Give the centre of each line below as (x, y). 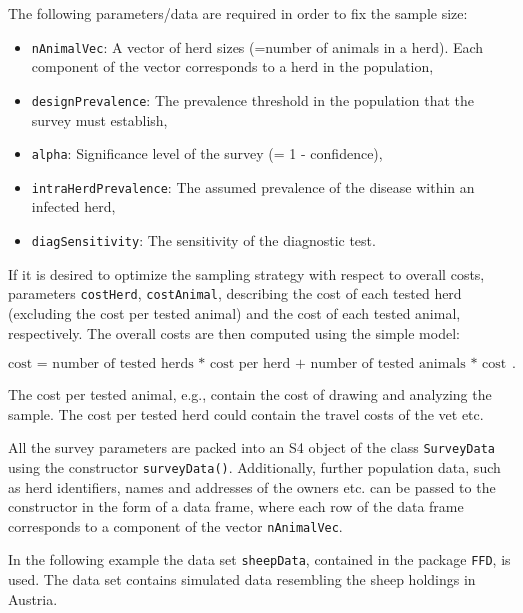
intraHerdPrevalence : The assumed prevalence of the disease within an (253, 186)
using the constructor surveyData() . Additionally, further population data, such (254, 466)
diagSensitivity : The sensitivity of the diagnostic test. (203, 240)
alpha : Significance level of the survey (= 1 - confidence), (207, 153)
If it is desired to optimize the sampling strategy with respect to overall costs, (246, 273)
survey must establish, (99, 119)
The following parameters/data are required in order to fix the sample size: (238, 13)
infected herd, (73, 206)
